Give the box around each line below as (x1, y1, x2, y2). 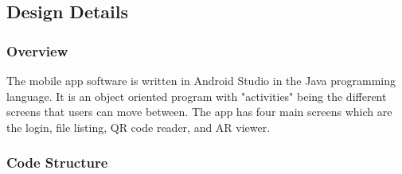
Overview (6, 41, 68, 60)
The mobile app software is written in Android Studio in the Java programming (6, 72, 396, 88)
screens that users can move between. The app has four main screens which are (6, 103, 392, 120)
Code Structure (6, 153, 108, 172)
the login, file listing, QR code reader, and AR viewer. (6, 118, 271, 135)
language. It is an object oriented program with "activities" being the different (6, 87, 387, 104)
